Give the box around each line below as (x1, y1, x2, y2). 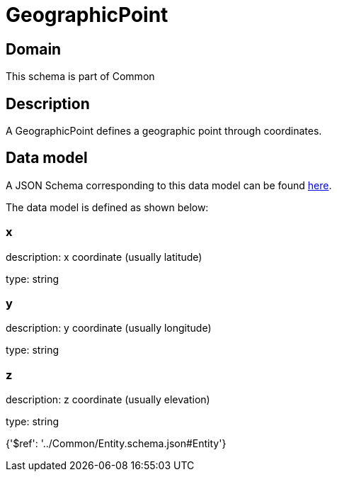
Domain (6, 40, 62, 58)
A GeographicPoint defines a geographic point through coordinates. (6, 125, 322, 138)
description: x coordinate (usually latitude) (6, 250, 202, 263)
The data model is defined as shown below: (6, 201, 209, 213)
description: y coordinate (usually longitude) (6, 322, 212, 335)
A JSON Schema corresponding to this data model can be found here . (6, 179, 332, 191)
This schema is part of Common (6, 70, 155, 83)
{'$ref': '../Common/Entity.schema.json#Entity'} (6, 437, 227, 450)
